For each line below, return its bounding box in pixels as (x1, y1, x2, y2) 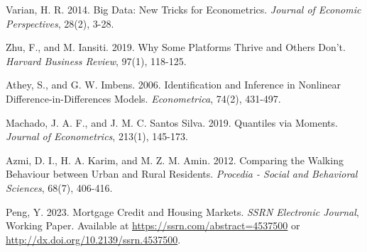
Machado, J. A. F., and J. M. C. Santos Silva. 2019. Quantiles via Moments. (6, 115, 338, 130)
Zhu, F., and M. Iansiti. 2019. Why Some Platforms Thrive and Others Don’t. (6, 40, 346, 55)
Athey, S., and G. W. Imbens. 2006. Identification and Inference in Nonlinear (6, 77, 341, 92)
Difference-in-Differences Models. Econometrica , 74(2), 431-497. (6, 91, 281, 105)
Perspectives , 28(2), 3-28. (6, 16, 114, 30)
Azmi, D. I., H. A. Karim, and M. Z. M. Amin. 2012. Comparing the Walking (6, 152, 344, 167)
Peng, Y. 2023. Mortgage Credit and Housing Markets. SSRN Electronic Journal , (6, 204, 359, 219)
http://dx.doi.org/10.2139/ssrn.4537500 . (6, 231, 181, 246)
